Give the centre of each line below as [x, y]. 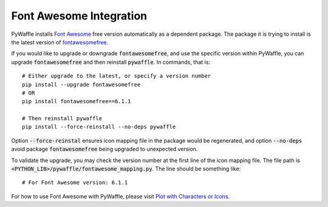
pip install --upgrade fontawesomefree [81, 84]
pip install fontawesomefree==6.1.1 [77, 101]
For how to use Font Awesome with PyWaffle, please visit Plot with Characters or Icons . [121, 196]
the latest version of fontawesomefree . [60, 42]
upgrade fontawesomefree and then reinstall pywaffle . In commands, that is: [111, 62]
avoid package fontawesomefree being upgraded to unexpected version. [104, 149]
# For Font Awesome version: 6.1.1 [75, 183]
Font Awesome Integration [79, 16]
